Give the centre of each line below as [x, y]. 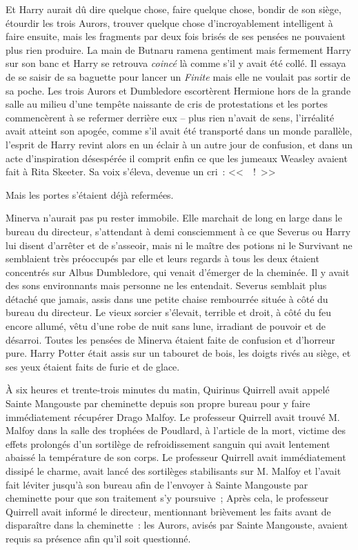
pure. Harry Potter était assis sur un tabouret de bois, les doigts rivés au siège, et [178, 353]
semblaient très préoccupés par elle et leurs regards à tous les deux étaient [162, 258]
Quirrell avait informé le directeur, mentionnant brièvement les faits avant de [168, 511]
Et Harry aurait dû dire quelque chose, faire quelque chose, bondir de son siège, [173, 9]
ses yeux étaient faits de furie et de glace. [93, 366]
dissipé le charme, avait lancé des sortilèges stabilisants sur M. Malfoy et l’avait [173, 471]
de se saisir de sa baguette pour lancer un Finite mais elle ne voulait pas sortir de [178, 76]
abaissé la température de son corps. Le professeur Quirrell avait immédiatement [176, 457]
